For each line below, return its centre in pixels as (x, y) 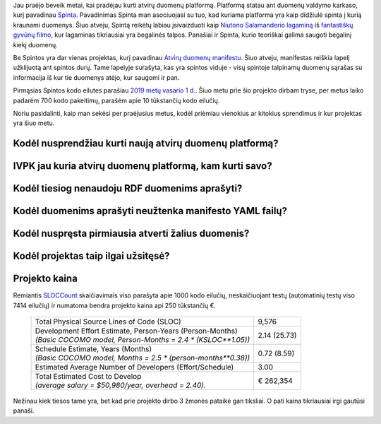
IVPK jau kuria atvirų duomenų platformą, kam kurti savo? (143, 166)
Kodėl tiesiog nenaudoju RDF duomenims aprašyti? (128, 188)
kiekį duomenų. (35, 45)
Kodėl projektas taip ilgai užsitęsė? (91, 256)
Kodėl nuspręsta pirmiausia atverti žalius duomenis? (131, 234)
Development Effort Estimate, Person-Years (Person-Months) (136, 331)
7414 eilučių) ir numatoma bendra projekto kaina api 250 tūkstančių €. (115, 305)
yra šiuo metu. (34, 123)
